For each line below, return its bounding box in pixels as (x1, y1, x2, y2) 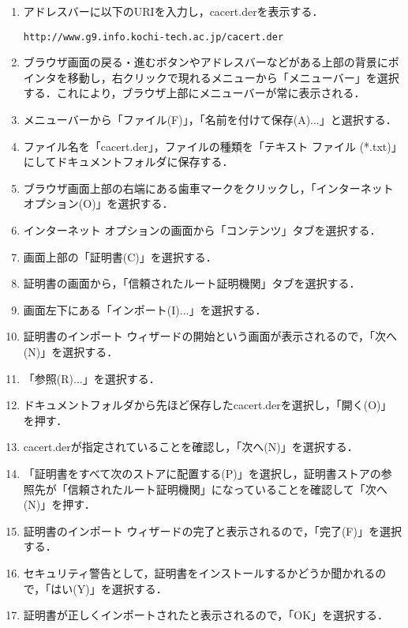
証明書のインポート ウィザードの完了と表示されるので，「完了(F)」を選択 (23, 522, 402, 539)
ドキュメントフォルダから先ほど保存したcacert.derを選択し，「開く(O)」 (23, 397, 392, 413)
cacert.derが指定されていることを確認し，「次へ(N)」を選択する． (23, 438, 358, 455)
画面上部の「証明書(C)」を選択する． (23, 248, 217, 265)
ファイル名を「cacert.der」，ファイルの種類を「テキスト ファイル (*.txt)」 (23, 137, 402, 154)
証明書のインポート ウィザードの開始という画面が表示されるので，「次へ (23, 328, 397, 344)
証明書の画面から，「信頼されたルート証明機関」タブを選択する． (23, 275, 361, 291)
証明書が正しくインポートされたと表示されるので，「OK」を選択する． (23, 607, 389, 623)
